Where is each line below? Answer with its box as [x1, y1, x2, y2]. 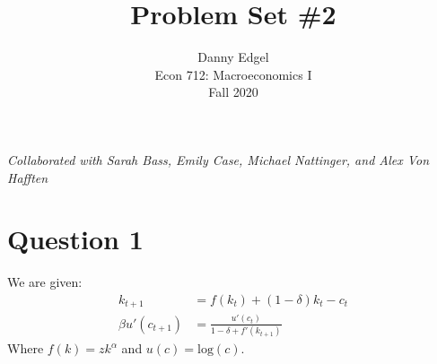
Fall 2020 [208, 82, 258, 101]
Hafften [7, 168, 48, 186]
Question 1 [7, 221, 144, 257]
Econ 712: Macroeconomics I [154, 65, 312, 83]
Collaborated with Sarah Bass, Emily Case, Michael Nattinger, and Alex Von [7, 150, 430, 169]
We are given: [7, 273, 83, 291]
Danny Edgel [197, 48, 269, 66]
